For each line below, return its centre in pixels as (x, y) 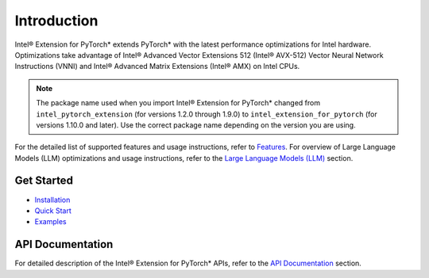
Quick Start (53, 211)
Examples (50, 222)
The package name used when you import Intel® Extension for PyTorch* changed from (178, 103)
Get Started (44, 181)
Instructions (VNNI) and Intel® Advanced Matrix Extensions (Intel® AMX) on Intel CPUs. (157, 67)
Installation (52, 200)
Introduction (56, 21)
